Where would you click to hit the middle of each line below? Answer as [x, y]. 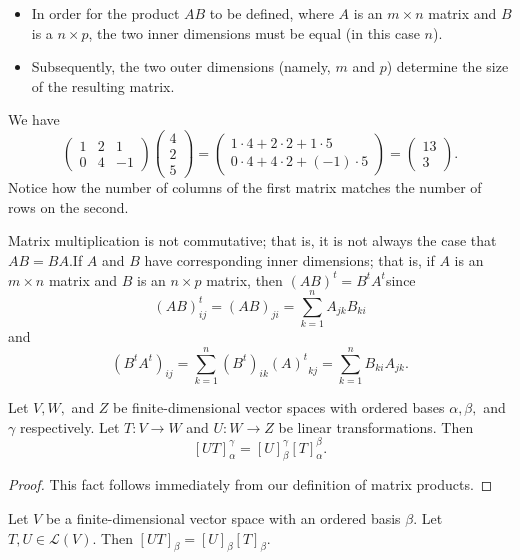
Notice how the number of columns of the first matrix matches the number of [245, 187]
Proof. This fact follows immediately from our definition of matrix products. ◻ [250, 484]
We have [34, 119]
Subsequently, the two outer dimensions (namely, [181, 66]
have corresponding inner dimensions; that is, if [289, 259]
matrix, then [244, 279]
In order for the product [105, 13]
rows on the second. [68, 206]
